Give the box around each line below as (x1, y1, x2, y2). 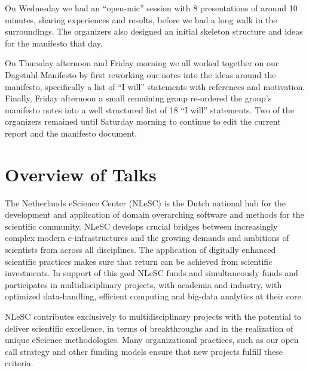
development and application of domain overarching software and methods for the (5, 208, 304, 221)
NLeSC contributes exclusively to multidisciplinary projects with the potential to (5, 310, 302, 322)
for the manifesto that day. (5, 36, 103, 49)
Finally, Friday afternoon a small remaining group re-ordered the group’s (5, 92, 272, 104)
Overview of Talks (5, 162, 157, 186)
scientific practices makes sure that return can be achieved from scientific (5, 255, 273, 267)
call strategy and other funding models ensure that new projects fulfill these (5, 345, 283, 357)
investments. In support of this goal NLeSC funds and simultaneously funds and (5, 267, 298, 279)
